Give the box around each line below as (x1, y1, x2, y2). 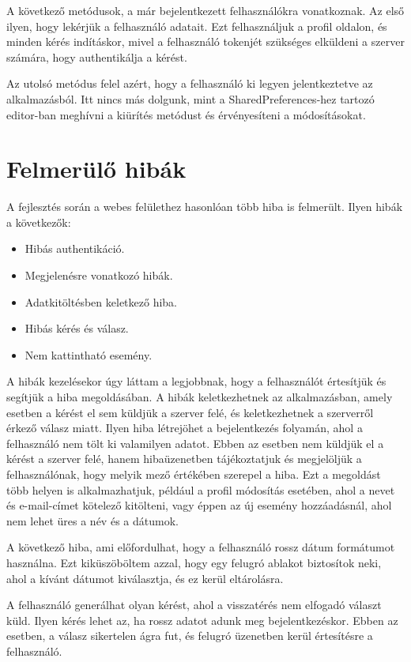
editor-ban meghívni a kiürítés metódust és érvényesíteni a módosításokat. (6, 106, 366, 122)
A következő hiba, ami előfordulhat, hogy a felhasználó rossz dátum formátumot (6, 539, 395, 555)
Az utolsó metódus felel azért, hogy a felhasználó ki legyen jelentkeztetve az (6, 75, 373, 92)
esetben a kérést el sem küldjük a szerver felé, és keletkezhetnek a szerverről (6, 404, 374, 420)
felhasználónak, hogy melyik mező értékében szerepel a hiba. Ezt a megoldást (6, 466, 381, 482)
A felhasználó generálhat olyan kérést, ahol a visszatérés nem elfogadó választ (6, 596, 382, 613)
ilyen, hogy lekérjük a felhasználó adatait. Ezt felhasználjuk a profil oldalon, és (6, 17, 387, 34)
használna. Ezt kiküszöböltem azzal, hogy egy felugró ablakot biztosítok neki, (6, 554, 382, 570)
